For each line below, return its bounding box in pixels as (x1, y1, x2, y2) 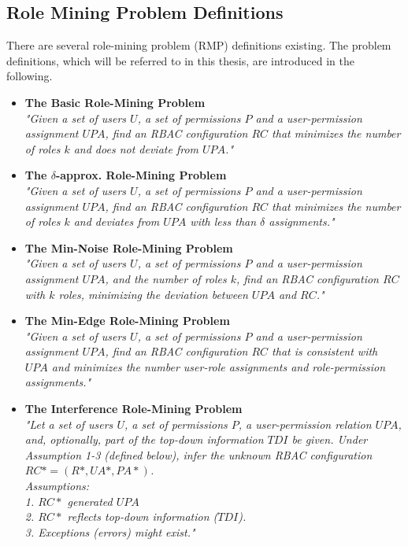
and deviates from (73, 213, 160, 230)
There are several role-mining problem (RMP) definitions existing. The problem (6, 37, 391, 53)
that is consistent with (272, 343, 378, 360)
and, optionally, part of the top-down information (24, 431, 264, 448)
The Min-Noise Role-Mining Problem (24, 239, 233, 256)
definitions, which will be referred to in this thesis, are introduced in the (6, 52, 354, 68)
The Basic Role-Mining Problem (24, 94, 206, 110)
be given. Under (291, 431, 368, 448)
